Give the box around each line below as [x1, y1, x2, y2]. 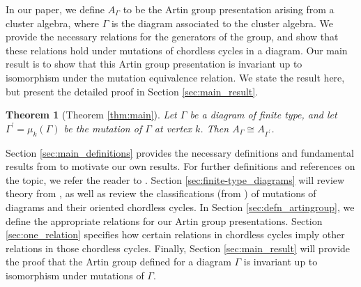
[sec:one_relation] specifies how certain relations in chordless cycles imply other [6, 227, 345, 242]
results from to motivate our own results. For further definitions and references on [6, 159, 355, 173]
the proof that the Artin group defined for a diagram [6, 254, 231, 269]
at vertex [154, 121, 192, 135]
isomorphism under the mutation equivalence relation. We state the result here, [6, 70, 345, 84]
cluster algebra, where [6, 15, 99, 30]
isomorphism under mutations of [6, 267, 144, 282]
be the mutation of [63, 121, 142, 135]
